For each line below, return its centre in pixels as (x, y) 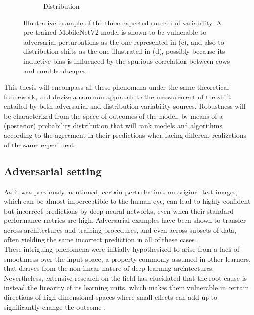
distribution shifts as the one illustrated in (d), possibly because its (124, 51)
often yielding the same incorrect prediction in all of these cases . (102, 239)
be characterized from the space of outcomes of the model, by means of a (114, 115)
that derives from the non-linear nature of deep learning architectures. (109, 268)
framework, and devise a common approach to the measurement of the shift (117, 96)
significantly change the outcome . (55, 306)
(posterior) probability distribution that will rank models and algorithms (113, 125)
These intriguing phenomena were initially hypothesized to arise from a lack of (122, 249)
